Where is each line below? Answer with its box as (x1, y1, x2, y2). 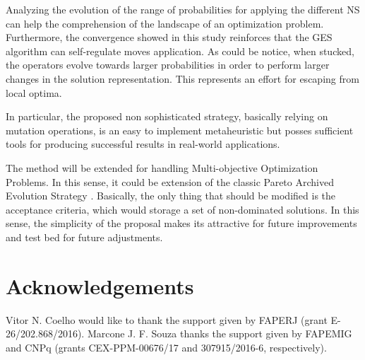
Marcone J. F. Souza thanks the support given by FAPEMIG (87, 326, 352, 341)
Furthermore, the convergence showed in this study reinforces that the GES (6, 30, 333, 45)
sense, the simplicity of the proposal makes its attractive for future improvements (6, 216, 357, 231)
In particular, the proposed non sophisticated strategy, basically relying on (6, 109, 328, 124)
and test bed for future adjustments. (6, 229, 163, 244)
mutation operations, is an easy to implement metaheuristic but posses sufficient (6, 122, 354, 137)
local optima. (6, 85, 62, 100)
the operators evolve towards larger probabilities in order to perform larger (6, 57, 330, 72)
